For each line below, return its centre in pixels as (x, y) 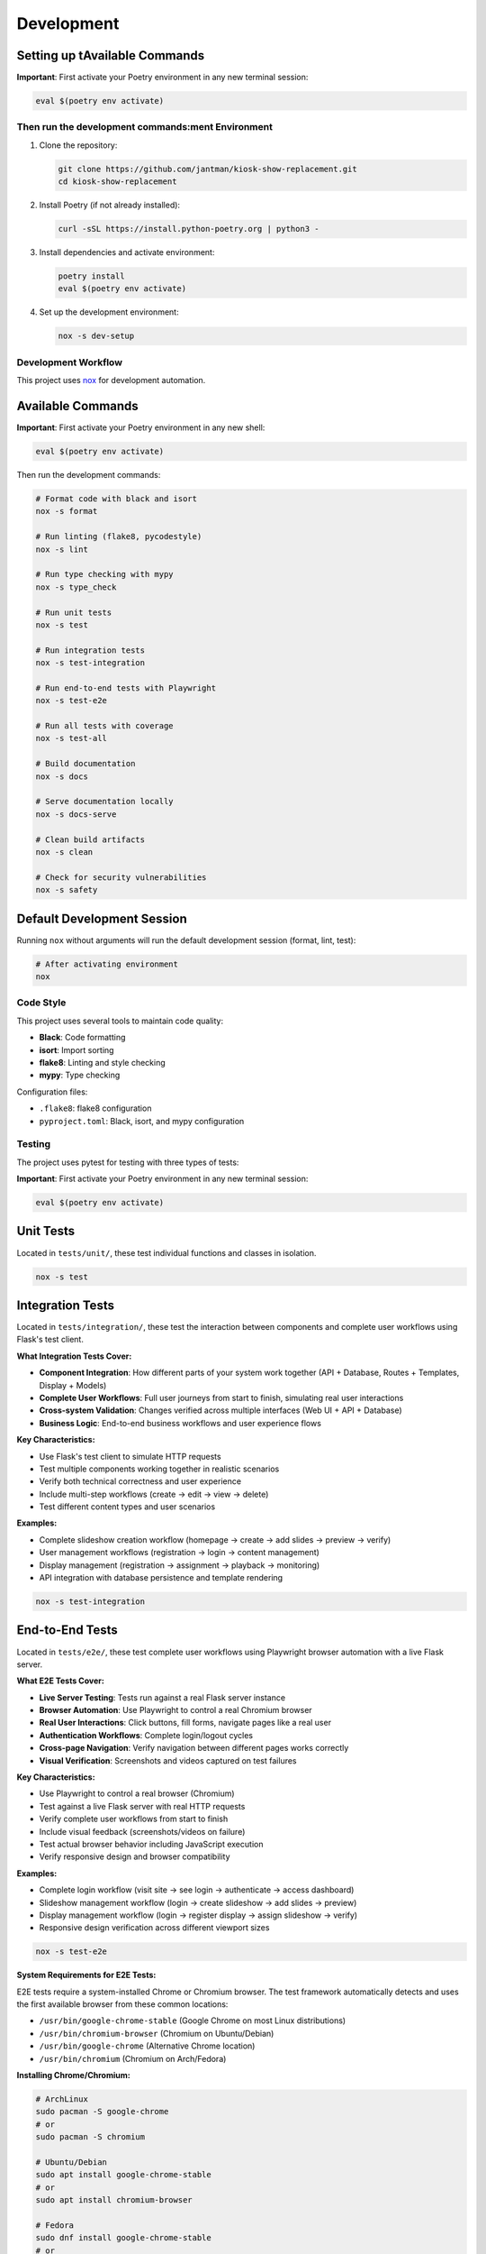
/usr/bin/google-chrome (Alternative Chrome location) (147, 2046)
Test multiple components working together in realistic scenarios (159, 1469)
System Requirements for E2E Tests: (86, 1975)
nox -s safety (67, 890)
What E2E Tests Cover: (61, 1681)
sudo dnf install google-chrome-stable (123, 2238)
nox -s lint (62, 549)
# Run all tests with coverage (105, 726)
